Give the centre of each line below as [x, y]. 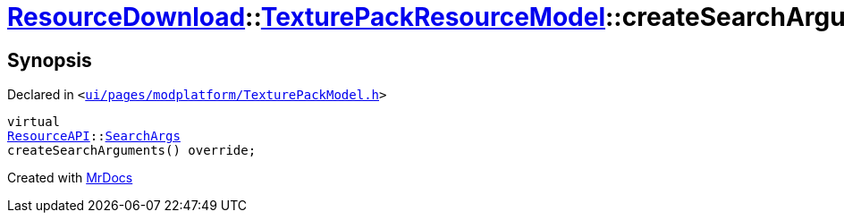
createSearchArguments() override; [132, 151]
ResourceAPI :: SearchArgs [94, 136]
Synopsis [50, 60]
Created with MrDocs [70, 178]
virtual [34, 122]
